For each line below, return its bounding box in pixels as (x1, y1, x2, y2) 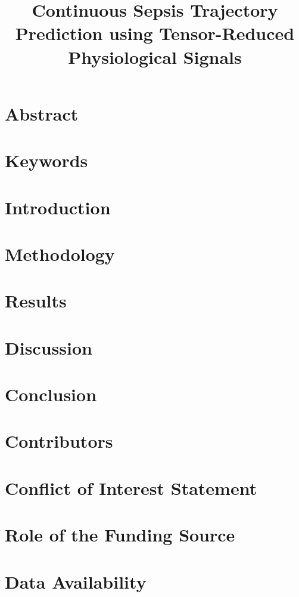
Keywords (5, 148, 88, 173)
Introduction (5, 195, 111, 219)
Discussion (5, 335, 92, 359)
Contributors (5, 429, 113, 453)
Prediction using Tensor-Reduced (15, 21, 295, 45)
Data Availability (5, 569, 147, 593)
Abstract (5, 101, 79, 125)
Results (5, 288, 67, 313)
